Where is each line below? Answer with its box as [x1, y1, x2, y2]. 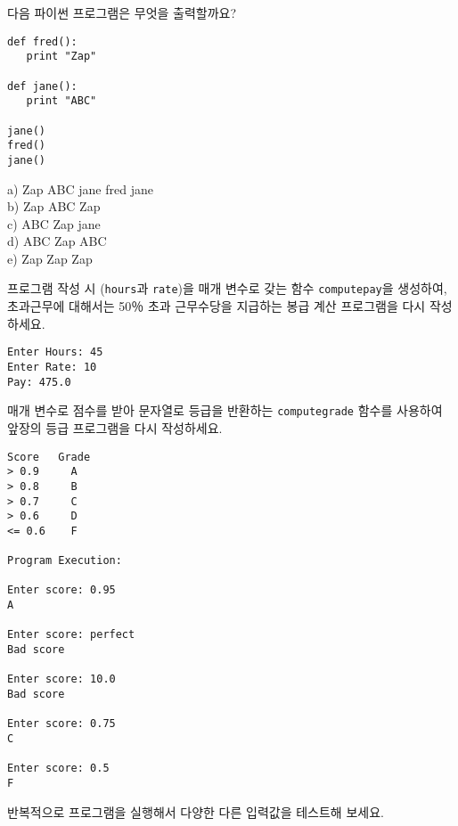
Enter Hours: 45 [7, 346, 103, 359]
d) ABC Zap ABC [7, 232, 107, 250]
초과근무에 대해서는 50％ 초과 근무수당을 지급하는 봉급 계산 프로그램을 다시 [7, 297, 426, 315]
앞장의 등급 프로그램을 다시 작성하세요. [7, 418, 223, 437]
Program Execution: [7, 554, 122, 568]
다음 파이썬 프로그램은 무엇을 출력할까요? [7, 4, 237, 21]
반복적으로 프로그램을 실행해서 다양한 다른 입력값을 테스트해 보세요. [7, 802, 384, 821]
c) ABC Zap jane [7, 214, 101, 233]
